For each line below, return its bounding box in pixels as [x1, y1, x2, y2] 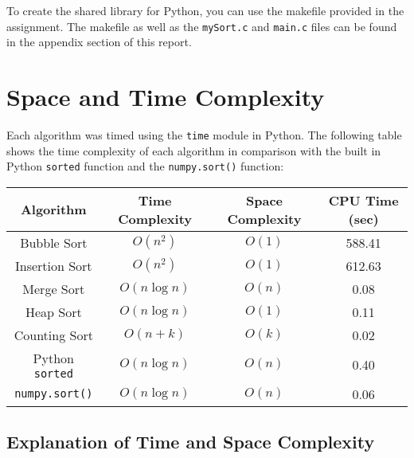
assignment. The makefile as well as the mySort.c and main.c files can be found [6, 18, 397, 34]
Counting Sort [14, 325, 93, 344]
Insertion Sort [14, 256, 92, 275]
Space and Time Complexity [6, 80, 325, 113]
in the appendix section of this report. [6, 33, 192, 50]
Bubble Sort [20, 233, 88, 252]
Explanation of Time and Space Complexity [6, 429, 375, 454]
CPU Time [328, 190, 399, 209]
